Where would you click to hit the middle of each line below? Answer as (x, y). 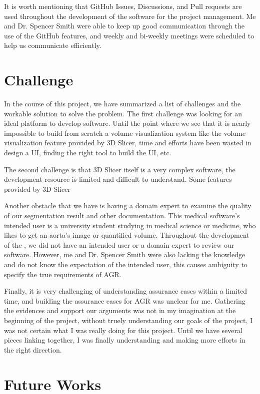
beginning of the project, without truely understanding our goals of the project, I (128, 320)
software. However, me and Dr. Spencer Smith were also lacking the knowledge (125, 254)
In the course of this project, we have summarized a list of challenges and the (122, 104)
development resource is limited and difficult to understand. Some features (118, 179)
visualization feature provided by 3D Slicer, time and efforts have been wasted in (128, 143)
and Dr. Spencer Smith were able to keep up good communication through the (124, 26)
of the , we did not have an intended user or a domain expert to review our (119, 244)
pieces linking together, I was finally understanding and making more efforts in (125, 340)
